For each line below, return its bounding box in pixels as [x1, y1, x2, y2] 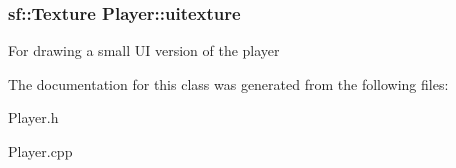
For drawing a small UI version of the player [8, 40, 280, 61]
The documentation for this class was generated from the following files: [8, 73, 449, 94]
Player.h [8, 107, 59, 128]
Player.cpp [8, 141, 73, 161]
